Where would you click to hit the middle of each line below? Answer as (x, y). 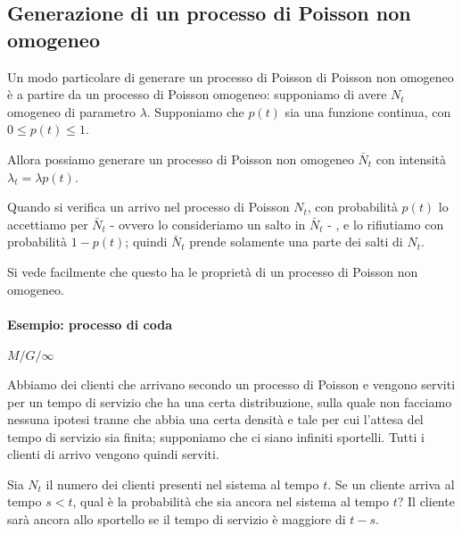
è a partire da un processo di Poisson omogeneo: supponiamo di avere (197, 94)
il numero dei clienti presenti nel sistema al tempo (182, 484)
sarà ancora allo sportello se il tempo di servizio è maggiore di (177, 519)
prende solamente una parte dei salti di (296, 242)
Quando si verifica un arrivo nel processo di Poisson (148, 207)
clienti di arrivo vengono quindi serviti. (113, 454)
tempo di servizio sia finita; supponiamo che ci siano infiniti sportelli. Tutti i (216, 436)
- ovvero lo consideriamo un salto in (208, 224)
